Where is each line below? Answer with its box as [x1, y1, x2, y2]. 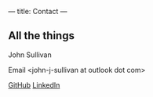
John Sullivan [8, 50, 53, 59]
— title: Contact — [8, 7, 67, 16]
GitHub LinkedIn [8, 80, 60, 89]
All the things [8, 29, 75, 42]
